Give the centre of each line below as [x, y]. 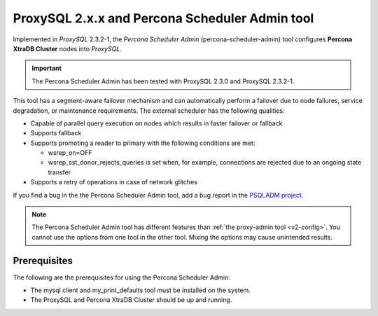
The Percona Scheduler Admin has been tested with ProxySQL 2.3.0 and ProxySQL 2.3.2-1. [163, 81]
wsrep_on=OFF [70, 153]
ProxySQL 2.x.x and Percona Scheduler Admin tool [163, 18]
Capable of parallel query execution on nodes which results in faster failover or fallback [156, 123]
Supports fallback [56, 133]
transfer [59, 172]
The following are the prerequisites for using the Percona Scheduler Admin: [121, 277]
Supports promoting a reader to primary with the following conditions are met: [143, 143]
